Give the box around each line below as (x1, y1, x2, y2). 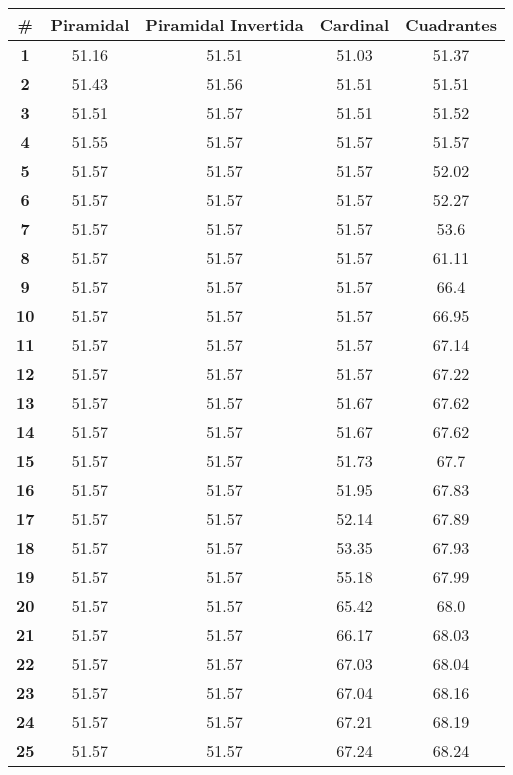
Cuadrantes (405, 13, 497, 36)
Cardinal (319, 13, 390, 36)
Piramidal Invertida (145, 13, 304, 36)
